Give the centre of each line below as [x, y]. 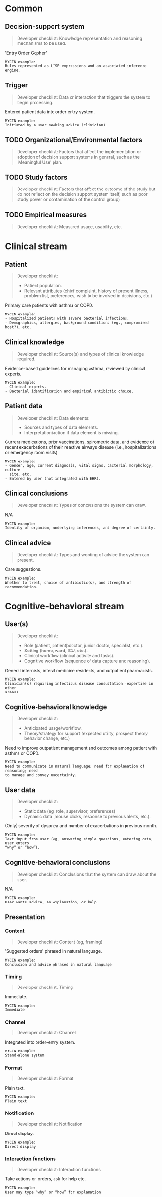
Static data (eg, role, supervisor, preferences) [70, 811]
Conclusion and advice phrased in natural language [58, 964]
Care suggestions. [23, 569]
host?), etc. [18, 327]
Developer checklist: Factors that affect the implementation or [79, 151]
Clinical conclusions [36, 493]
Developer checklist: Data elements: [53, 418]
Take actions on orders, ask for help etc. [45, 1179]
